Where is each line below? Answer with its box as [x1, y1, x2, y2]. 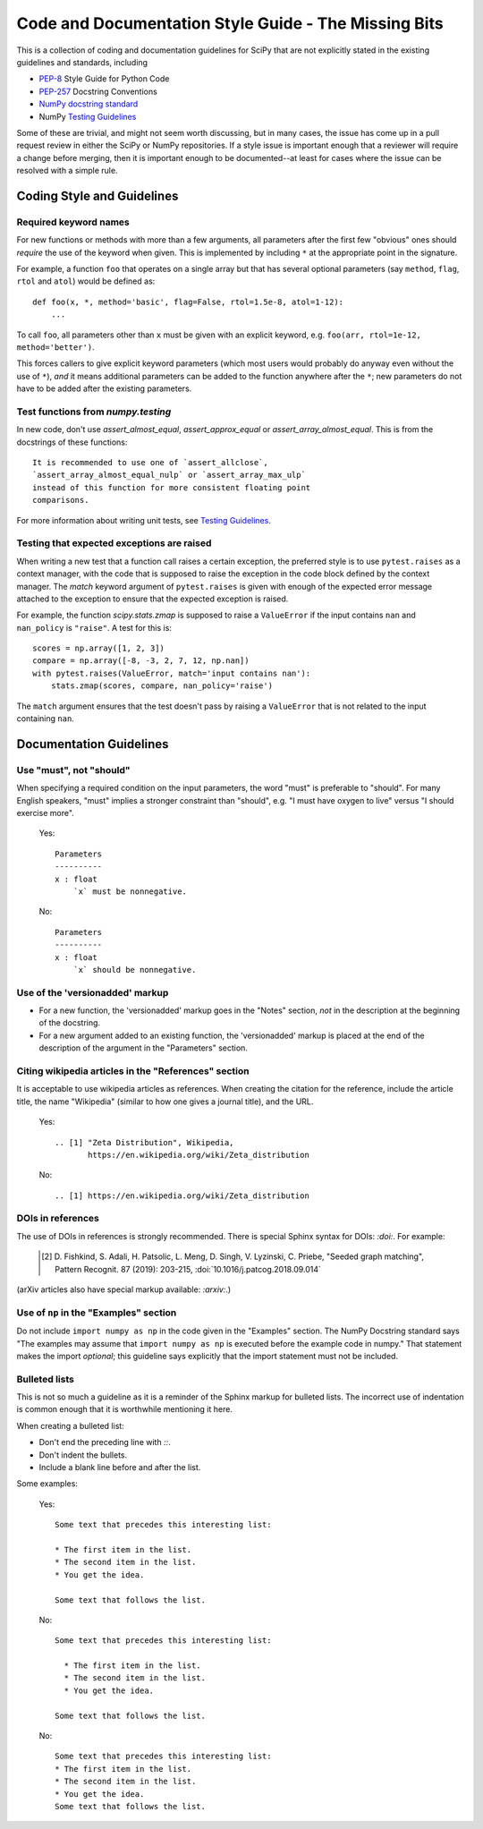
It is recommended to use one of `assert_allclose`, [32, 457, 268, 468]
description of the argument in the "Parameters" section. [38, 1042, 248, 1053]
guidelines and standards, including [16, 56, 148, 67]
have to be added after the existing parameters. [16, 383, 192, 394]
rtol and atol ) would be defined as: [16, 276, 156, 286]
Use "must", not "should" [16, 763, 131, 776]
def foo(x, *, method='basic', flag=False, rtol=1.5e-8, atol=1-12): [32, 296, 344, 307]
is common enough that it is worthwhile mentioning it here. [16, 1404, 233, 1415]
